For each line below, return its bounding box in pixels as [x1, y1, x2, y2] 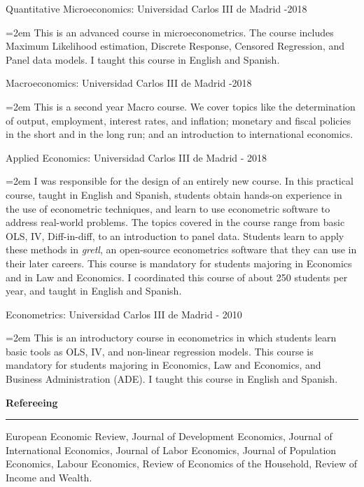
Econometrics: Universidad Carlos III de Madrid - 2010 [6, 306, 242, 321]
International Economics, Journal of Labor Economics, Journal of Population [6, 442, 337, 457]
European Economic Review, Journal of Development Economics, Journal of [6, 429, 332, 444]
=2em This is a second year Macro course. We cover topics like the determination [6, 99, 356, 113]
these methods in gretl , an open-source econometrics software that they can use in [6, 242, 357, 257]
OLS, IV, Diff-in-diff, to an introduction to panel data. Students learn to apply [6, 228, 344, 243]
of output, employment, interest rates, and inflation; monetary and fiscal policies [6, 113, 351, 127]
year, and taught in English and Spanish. [6, 283, 182, 298]
